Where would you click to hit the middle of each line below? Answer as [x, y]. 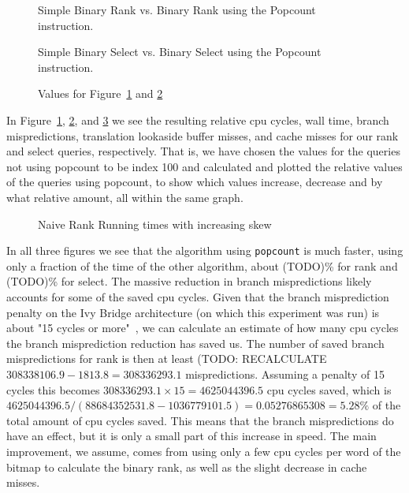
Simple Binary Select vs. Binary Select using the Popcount [180, 52]
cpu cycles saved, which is [329, 389]
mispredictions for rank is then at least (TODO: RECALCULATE [167, 359]
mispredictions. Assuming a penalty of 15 [285, 373]
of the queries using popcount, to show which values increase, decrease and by [195, 182]
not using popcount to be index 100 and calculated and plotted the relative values [204, 166]
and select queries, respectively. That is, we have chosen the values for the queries [203, 151]
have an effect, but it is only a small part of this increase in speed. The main [191, 436]
